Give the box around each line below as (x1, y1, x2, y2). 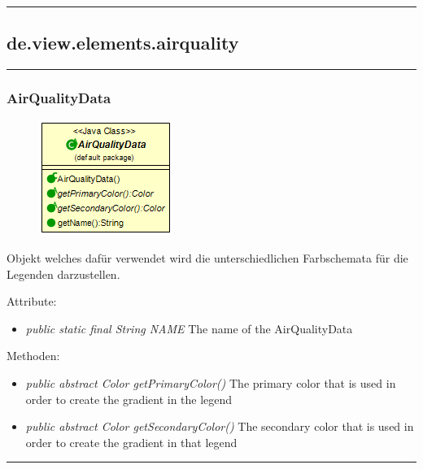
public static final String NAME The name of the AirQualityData (25, 319, 353, 337)
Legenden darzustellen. (7, 265, 120, 282)
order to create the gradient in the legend (25, 390, 233, 407)
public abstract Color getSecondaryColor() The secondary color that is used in (25, 418, 414, 435)
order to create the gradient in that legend (25, 433, 238, 450)
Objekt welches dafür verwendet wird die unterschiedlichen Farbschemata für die (7, 250, 408, 267)
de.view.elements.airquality (7, 30, 239, 55)
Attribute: (7, 293, 57, 310)
